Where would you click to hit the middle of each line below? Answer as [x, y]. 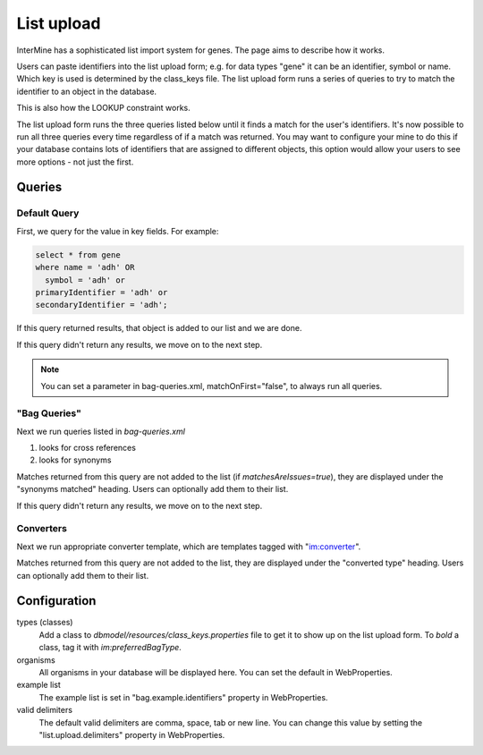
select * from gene [78, 254]
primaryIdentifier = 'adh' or [102, 292]
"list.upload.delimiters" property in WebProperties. [132, 734]
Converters [42, 529]
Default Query [48, 213]
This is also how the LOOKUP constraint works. [104, 108]
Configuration [56, 601]
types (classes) [45, 623]
